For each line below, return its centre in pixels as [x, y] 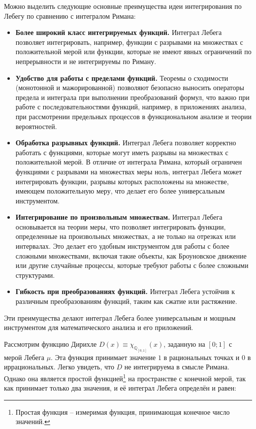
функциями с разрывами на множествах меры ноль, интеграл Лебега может [129, 171]
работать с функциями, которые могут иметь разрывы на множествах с [122, 152]
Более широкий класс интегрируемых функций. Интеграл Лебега [119, 32]
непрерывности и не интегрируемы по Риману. [86, 61]
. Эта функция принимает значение [103, 357]
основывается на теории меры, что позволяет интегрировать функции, [121, 226]
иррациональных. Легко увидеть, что [59, 367]
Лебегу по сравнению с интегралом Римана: [70, 16]
